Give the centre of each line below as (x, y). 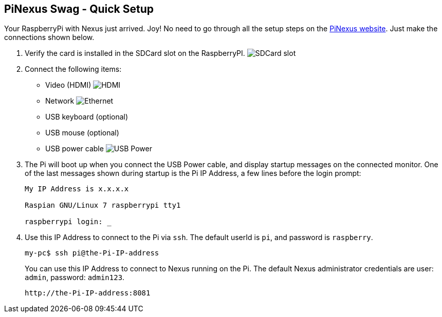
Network (60, 101)
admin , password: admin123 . (75, 278)
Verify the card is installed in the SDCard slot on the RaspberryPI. (135, 53)
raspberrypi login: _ (68, 222)
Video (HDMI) (68, 85)
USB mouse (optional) (82, 133)
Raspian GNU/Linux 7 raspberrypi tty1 (103, 205)
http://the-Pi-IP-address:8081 (88, 293)
